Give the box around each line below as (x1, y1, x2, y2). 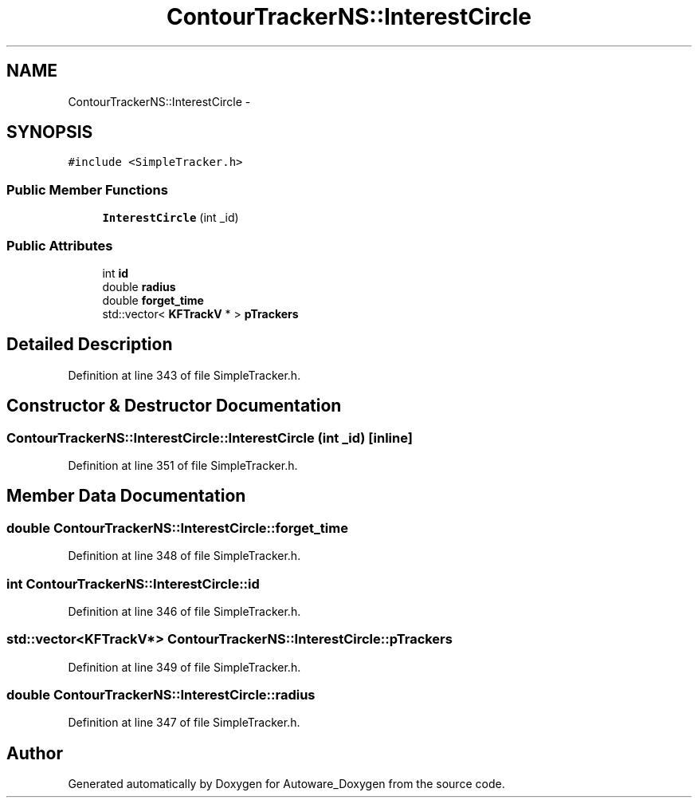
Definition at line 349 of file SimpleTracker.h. (68, 660, 301, 674)
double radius (102, 279, 176, 294)
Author (6, 743, 63, 763)
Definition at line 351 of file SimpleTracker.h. (68, 459, 298, 472)
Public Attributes (6, 237, 113, 254)
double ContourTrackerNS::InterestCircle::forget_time (6, 519, 348, 536)
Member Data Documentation (6, 486, 246, 506)
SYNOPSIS (6, 122, 93, 143)
